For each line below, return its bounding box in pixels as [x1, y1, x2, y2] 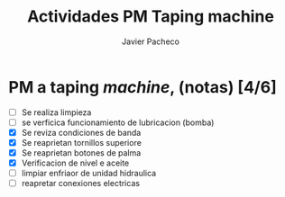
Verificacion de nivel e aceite [21, 157, 130, 168]
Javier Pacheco [122, 36, 179, 47]
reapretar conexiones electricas [21, 178, 141, 189]
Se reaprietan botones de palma [21, 147, 142, 158]
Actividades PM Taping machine [27, 6, 274, 27]
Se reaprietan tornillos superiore [21, 137, 142, 148]
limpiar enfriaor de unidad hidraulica [21, 168, 157, 179]
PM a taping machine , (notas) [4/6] [8, 76, 277, 97]
